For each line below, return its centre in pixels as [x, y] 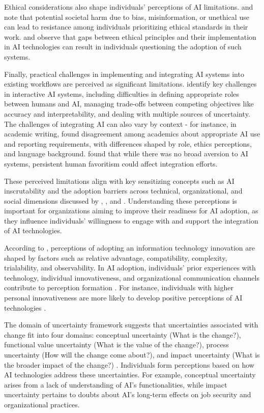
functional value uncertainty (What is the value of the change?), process [116, 345]
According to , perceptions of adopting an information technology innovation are [130, 248]
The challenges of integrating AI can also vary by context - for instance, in [120, 123]
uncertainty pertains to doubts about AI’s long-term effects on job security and [128, 394]
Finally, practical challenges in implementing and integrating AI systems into [124, 74]
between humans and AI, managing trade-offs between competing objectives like [129, 104]
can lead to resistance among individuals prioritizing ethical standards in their [126, 27]
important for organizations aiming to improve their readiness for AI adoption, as [131, 211]
